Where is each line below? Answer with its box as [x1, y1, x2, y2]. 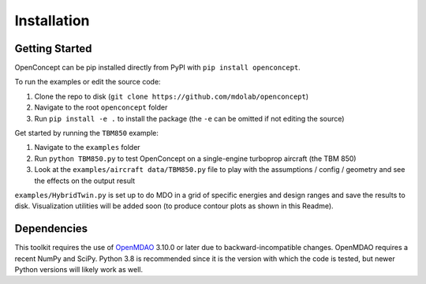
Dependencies [14, 222, 88, 236]
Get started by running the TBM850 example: [14, 129, 159, 138]
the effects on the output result [34, 176, 136, 185]
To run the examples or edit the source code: [14, 77, 161, 87]
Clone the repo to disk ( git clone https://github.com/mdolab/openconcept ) [34, 92, 309, 101]
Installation [14, 12, 90, 29]
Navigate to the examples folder [34, 143, 141, 152]
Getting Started [14, 42, 92, 55]
